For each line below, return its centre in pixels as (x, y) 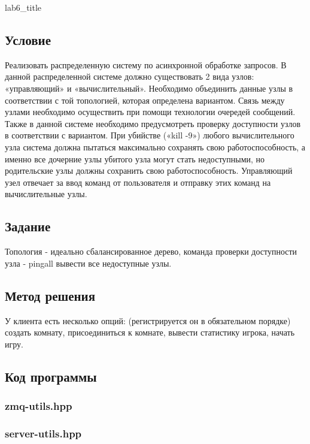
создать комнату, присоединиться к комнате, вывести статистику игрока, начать (150, 332)
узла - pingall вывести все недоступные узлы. (88, 263)
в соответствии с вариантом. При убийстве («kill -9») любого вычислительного (150, 135)
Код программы (51, 376)
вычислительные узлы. (46, 194)
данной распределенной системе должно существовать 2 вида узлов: (130, 76)
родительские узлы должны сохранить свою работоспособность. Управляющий (149, 170)
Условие (28, 39)
